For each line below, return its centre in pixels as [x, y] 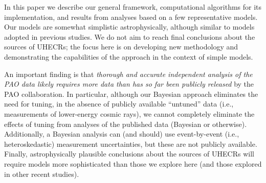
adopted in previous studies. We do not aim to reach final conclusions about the [130, 36]
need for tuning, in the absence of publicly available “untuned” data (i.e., [119, 104]
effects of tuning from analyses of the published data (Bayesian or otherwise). [126, 124]
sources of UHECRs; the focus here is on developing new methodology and [121, 47]
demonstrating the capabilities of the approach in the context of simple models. [129, 56]
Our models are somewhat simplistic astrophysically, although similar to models [129, 27]
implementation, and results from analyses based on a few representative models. [131, 17]
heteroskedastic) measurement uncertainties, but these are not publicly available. [131, 143]
